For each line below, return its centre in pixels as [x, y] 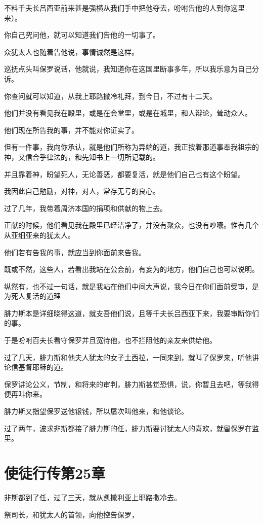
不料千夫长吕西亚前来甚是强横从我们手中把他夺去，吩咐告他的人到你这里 [124, 8]
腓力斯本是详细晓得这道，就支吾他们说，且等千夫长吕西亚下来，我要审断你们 [131, 313]
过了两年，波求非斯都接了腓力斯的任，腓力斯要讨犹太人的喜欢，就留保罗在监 [131, 428]
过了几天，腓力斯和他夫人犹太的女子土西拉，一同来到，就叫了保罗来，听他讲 [131, 357]
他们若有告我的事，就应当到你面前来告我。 [75, 252]
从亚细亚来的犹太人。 [39, 235]
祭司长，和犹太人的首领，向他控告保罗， [71, 514]
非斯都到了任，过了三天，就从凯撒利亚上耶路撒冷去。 [93, 497]
